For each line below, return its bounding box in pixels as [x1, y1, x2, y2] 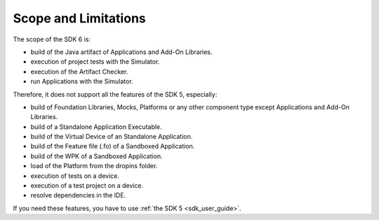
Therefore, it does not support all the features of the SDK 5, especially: [13, 90, 218, 98]
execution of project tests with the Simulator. [30, 57, 160, 66]
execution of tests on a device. [30, 172, 119, 180]
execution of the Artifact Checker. [30, 67, 128, 76]
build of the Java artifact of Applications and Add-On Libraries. [30, 48, 213, 56]
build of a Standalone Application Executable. [30, 123, 162, 131]
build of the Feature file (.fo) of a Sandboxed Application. [30, 142, 195, 151]
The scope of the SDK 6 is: [13, 35, 91, 43]
